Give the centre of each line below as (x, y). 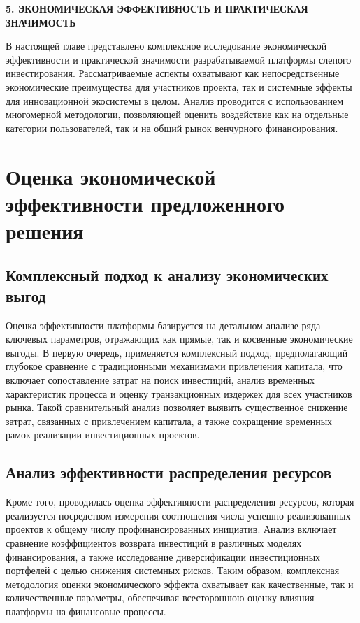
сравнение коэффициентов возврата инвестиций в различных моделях (154, 543)
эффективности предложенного (145, 203)
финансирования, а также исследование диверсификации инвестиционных (163, 556)
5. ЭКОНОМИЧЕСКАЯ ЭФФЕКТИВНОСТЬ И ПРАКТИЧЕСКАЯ (157, 8)
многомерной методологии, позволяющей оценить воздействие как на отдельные (177, 114)
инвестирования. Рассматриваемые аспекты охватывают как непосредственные (173, 73)
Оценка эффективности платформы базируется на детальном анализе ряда (163, 325)
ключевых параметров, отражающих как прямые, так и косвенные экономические (179, 339)
